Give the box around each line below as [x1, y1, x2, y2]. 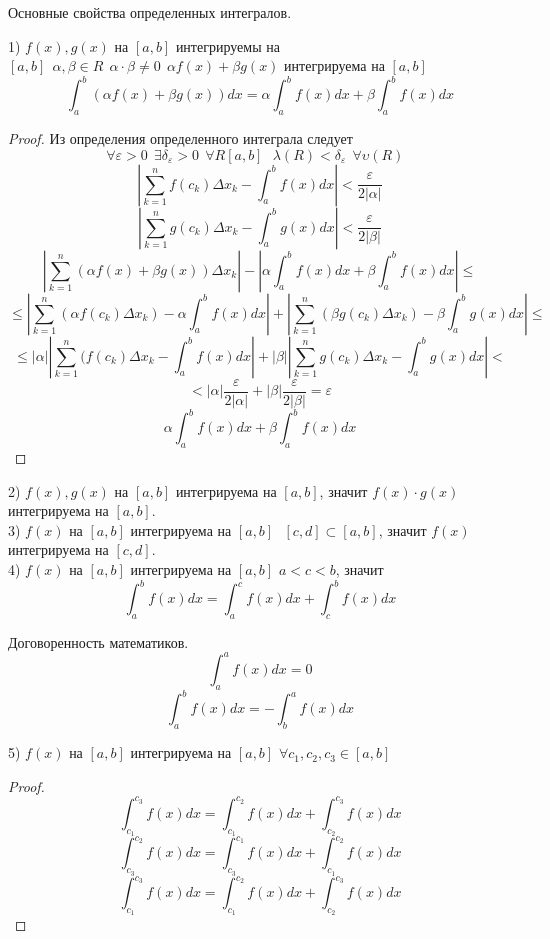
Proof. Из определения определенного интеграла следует [8, 128, 353, 149]
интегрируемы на [175, 35, 280, 56]
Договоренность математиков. [8, 631, 189, 652]
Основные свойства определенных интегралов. [8, 2, 292, 22]
